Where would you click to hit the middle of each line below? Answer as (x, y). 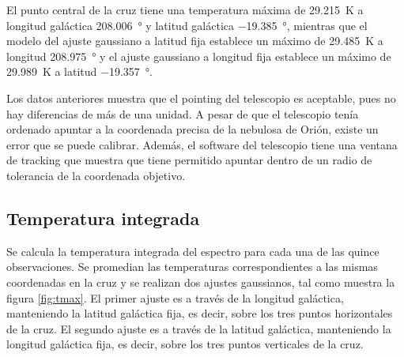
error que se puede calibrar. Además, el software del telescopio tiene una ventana (202, 144)
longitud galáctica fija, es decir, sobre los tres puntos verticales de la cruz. (185, 344)
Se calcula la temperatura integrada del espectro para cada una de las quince (193, 251)
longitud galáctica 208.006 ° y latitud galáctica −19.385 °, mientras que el (187, 25)
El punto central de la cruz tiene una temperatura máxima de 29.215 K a (185, 9)
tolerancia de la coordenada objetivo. (96, 175)
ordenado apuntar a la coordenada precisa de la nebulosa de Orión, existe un (193, 129)
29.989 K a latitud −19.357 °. (79, 71)
